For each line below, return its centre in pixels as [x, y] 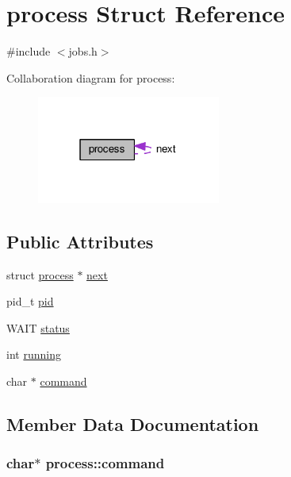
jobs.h [83, 51]
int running [34, 354]
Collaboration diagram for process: [91, 77]
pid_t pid [30, 301]
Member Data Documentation [133, 423]
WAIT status [38, 327]
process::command [105, 463]
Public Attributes [80, 241]
